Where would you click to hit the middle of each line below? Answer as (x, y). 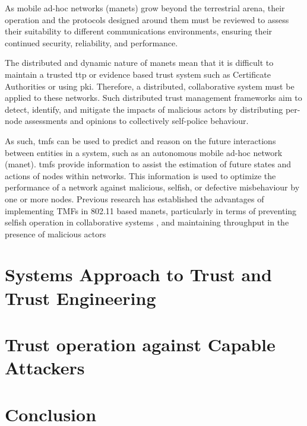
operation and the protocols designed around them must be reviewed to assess (147, 19)
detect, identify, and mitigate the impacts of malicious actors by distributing (144, 109)
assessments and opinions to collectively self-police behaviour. (137, 121)
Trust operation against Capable (140, 344)
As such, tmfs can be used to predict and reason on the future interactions (140, 140)
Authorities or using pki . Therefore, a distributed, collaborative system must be (150, 86)
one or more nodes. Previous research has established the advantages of (134, 198)
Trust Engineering (80, 298)
